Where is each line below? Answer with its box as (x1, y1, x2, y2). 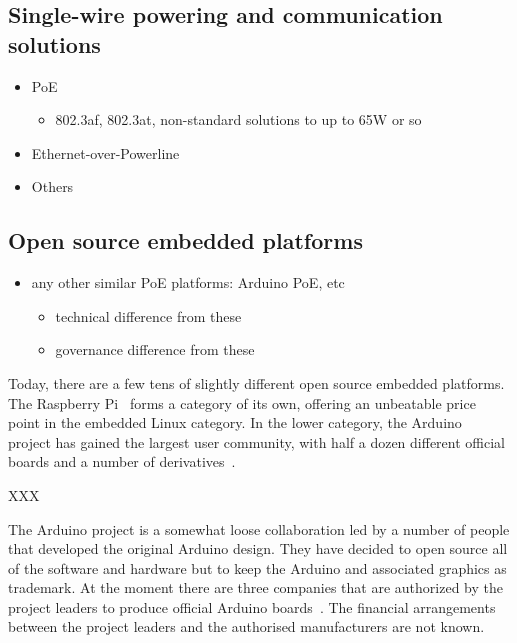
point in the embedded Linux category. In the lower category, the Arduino (8, 412, 462, 433)
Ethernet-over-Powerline (31, 142, 180, 163)
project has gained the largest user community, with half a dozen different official (8, 431, 505, 452)
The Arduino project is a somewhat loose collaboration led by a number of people (8, 518, 510, 539)
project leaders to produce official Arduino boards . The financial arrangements (8, 596, 496, 617)
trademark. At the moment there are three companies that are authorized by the (8, 577, 503, 598)
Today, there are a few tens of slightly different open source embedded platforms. (8, 372, 505, 393)
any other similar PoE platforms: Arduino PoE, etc (31, 272, 345, 293)
